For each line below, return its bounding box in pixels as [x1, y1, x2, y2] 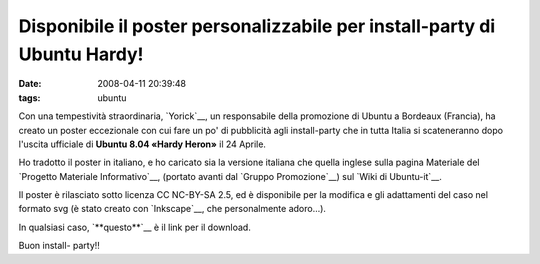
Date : [18, 78, 42, 90]
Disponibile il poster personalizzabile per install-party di [18, 15, 496, 37]
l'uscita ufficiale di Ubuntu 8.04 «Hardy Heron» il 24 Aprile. [18, 138, 267, 150]
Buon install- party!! [18, 240, 100, 252]
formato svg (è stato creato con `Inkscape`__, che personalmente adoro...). [18, 203, 327, 215]
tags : [18, 91, 41, 104]
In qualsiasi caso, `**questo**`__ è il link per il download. [18, 221, 252, 233]
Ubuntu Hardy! [18, 43, 144, 65]
